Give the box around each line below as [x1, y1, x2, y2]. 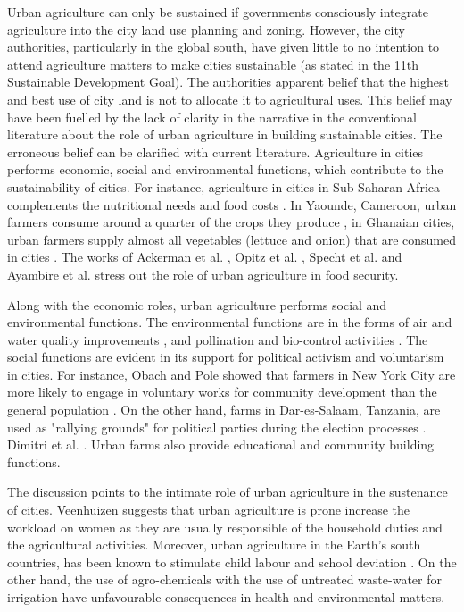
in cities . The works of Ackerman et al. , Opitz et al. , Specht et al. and [7, 247, 402, 266]
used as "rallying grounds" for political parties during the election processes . [7, 417, 427, 436]
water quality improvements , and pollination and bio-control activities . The [7, 330, 428, 348]
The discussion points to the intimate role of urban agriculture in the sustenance [7, 482, 448, 501]
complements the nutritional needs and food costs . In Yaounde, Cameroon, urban [7, 195, 457, 214]
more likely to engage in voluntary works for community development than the [7, 382, 437, 401]
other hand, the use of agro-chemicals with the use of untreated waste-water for [7, 570, 442, 589]
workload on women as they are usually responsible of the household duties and [7, 517, 443, 536]
